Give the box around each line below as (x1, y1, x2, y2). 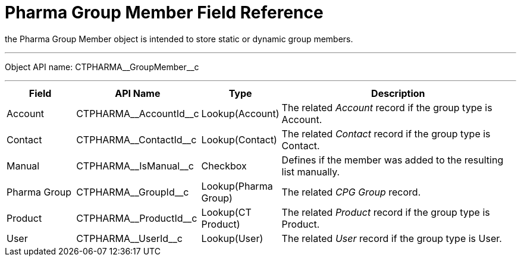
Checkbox (201, 159, 247, 172)
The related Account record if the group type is (281, 101, 492, 114)
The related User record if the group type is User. (281, 232, 502, 244)
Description (371, 87, 425, 99)
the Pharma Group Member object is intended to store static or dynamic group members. (5, 33, 353, 44)
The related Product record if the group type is (281, 206, 490, 218)
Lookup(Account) (201, 107, 280, 120)
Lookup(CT (201, 206, 252, 218)
